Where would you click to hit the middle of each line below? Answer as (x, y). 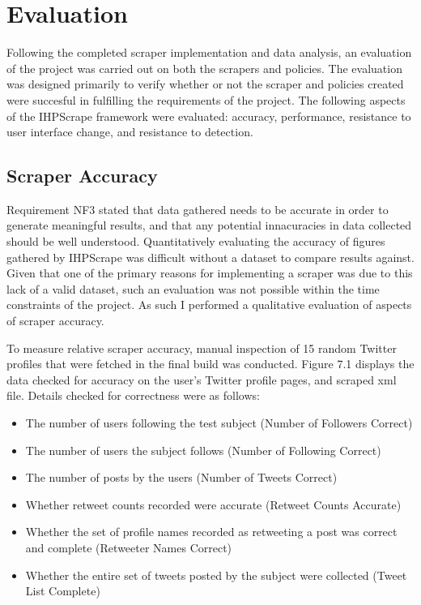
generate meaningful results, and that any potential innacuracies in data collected (209, 225)
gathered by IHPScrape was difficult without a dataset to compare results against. (210, 257)
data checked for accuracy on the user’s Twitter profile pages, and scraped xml (202, 379)
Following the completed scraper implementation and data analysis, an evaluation (209, 52)
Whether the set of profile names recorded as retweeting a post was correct (211, 532)
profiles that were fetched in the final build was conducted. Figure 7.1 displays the (210, 364)
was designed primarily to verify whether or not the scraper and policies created (205, 84)
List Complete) (63, 591)
